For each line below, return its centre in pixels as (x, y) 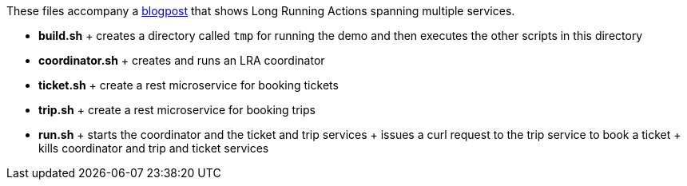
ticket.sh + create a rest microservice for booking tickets (189, 85)
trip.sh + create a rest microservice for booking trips (177, 110)
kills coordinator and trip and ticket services (154, 148)
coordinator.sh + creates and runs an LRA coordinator (182, 60)
